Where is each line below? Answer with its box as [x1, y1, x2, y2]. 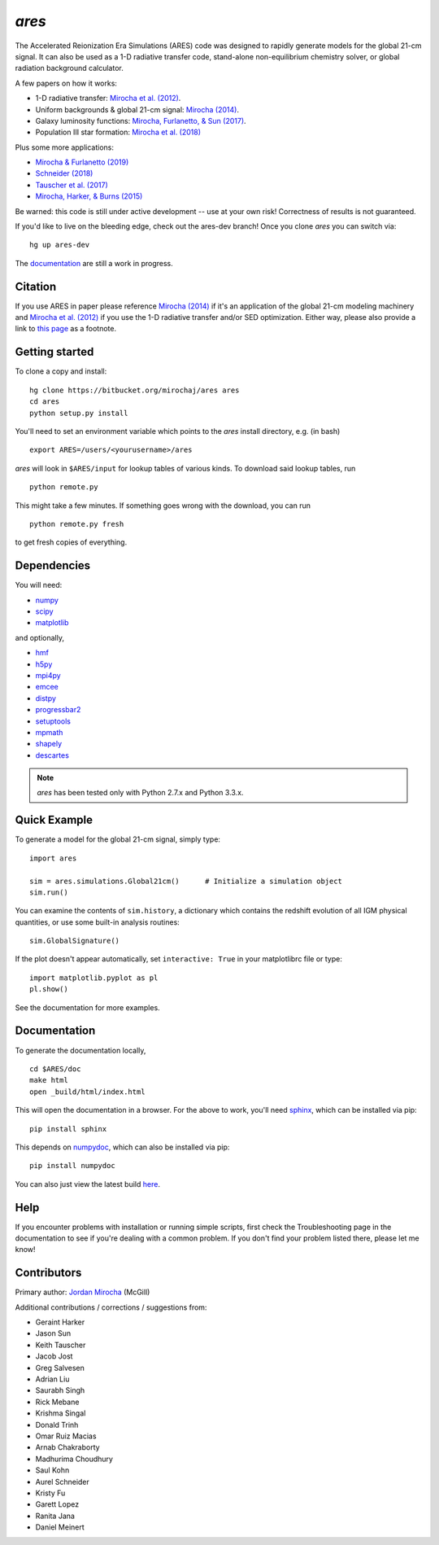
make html [29, 1075, 68, 1085]
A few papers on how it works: [15, 78, 118, 88]
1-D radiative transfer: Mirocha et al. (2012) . [35, 94, 181, 103]
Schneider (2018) [35, 169, 93, 178]
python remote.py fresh [29, 519, 124, 528]
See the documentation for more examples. [15, 1002, 160, 1013]
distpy [35, 693, 57, 703]
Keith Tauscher [35, 1340, 86, 1350]
